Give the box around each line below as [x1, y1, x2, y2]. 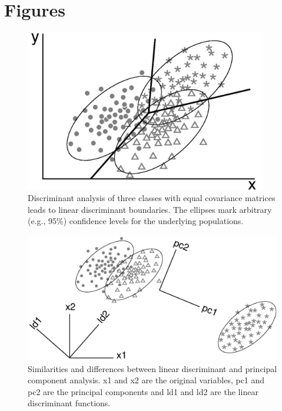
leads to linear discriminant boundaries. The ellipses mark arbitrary [28, 203, 272, 215]
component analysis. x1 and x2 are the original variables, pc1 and [28, 374, 265, 386]
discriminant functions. [28, 397, 111, 409]
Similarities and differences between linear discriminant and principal [28, 362, 277, 374]
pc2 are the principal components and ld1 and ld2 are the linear [28, 385, 258, 397]
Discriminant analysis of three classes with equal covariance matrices [28, 192, 276, 204]
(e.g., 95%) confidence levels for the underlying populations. [28, 215, 244, 227]
